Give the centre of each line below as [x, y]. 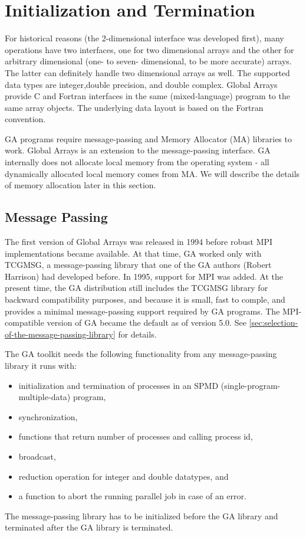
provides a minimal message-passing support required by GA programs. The [142, 311]
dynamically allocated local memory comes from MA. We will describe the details [152, 173]
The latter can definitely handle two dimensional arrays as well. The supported [147, 72]
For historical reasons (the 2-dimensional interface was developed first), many [144, 38]
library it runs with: [41, 365]
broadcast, [37, 456]
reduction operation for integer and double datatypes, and [124, 476]
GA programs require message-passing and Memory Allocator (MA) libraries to [148, 138]
